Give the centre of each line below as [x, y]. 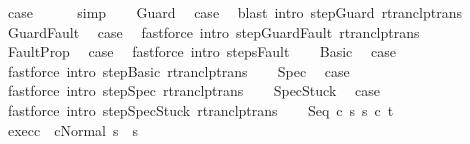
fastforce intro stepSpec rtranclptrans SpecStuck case [193, 90]
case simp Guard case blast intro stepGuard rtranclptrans [234, 12]
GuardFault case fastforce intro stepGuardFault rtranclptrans [213, 31]
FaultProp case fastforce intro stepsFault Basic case [201, 51]
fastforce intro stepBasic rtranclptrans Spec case [178, 70]
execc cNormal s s [73, 129]
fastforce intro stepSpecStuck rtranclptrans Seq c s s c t [200, 109]
